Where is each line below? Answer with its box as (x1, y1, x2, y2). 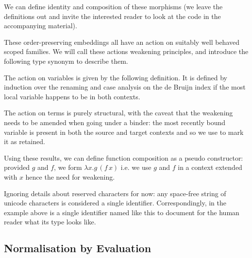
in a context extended (178, 162, 242, 172)
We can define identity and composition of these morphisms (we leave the (4, 1, 223, 11)
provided (4, 162, 30, 172)
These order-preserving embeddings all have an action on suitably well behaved (4, 37, 240, 47)
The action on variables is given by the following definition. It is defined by (4, 72, 227, 82)
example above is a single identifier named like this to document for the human (4, 207, 239, 217)
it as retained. (4, 136, 45, 147)
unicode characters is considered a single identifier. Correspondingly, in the (4, 198, 226, 208)
